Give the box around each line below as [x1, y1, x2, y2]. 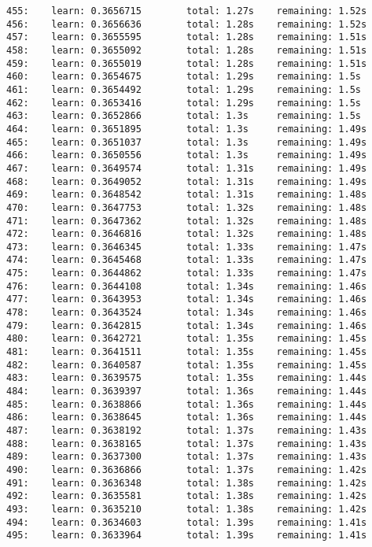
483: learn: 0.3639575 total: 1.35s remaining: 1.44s [6, 372, 367, 384]
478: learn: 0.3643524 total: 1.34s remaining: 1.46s [6, 307, 367, 319]
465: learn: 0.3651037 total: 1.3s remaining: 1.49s [6, 136, 367, 148]
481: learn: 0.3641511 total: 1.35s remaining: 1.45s [6, 346, 367, 358]
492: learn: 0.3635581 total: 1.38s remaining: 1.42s [6, 490, 367, 502]
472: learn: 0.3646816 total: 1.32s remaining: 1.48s [6, 228, 367, 240]
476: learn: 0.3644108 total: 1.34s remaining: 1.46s [6, 280, 367, 292]
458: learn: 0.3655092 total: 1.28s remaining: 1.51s [6, 44, 367, 56]
